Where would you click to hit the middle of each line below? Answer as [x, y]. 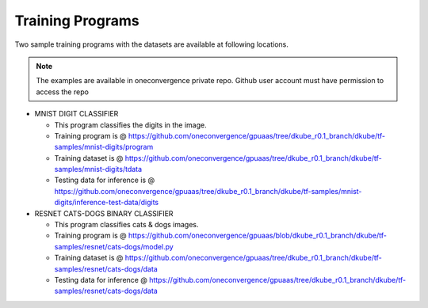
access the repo [62, 92]
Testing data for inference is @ [104, 180]
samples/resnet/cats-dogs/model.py [114, 246]
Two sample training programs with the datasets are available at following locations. [151, 44]
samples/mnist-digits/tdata [98, 169]
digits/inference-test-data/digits [106, 203]
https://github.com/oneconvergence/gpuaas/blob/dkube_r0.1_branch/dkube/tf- [258, 236]
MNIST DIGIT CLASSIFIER [76, 114]
